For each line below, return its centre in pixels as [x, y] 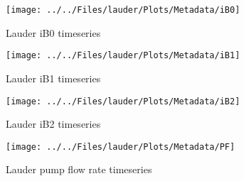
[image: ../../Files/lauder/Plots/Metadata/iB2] [123, 101]
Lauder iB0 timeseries [53, 32]
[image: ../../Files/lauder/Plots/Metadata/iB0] [123, 10]
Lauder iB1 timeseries [53, 78]
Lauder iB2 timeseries [53, 124]
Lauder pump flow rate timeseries [79, 169]
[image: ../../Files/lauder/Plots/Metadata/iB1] [123, 56]
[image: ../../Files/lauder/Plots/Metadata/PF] [121, 147]
